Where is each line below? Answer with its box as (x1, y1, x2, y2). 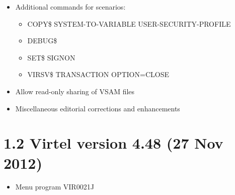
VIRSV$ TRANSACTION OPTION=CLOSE (27, 69, 169, 80)
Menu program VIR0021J (15, 181, 94, 192)
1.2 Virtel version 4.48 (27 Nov (4, 133, 223, 153)
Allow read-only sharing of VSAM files (15, 86, 135, 96)
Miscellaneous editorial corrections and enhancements (15, 103, 180, 113)
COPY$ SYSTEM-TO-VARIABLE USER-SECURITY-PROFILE (27, 18, 231, 29)
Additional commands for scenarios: (15, 2, 126, 12)
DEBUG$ (27, 35, 57, 46)
